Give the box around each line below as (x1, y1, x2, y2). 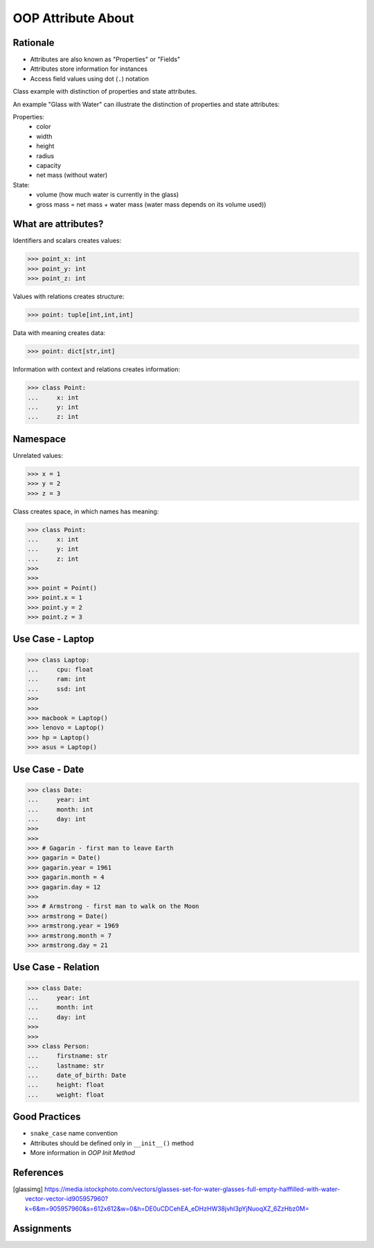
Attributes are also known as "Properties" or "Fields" (30, 55, 180, 64)
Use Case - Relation (12, 961, 100, 973)
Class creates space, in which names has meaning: (12, 507, 159, 515)
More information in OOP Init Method (30, 1149, 135, 1157)
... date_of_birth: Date (27, 1072, 127, 1079)
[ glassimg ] (12, 1185, 43, 1193)
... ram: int (27, 675, 87, 683)
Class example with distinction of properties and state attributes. (12, 87, 197, 96)
